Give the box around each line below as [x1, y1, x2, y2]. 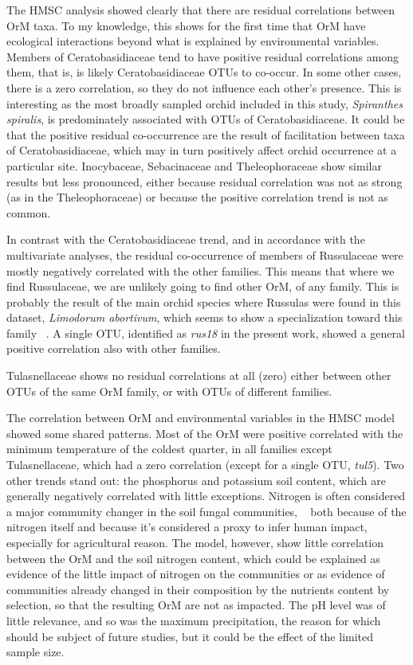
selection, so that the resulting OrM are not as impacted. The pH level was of [6, 597, 386, 613]
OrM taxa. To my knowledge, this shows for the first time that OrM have [6, 17, 366, 33]
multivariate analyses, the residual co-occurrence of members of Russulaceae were [6, 246, 403, 263]
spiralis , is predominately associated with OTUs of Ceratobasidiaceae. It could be [6, 111, 405, 127]
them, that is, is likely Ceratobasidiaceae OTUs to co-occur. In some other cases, [6, 64, 402, 80]
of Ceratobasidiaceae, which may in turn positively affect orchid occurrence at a [6, 142, 397, 158]
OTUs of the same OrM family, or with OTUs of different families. [6, 382, 332, 399]
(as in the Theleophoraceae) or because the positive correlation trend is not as [6, 189, 388, 205]
